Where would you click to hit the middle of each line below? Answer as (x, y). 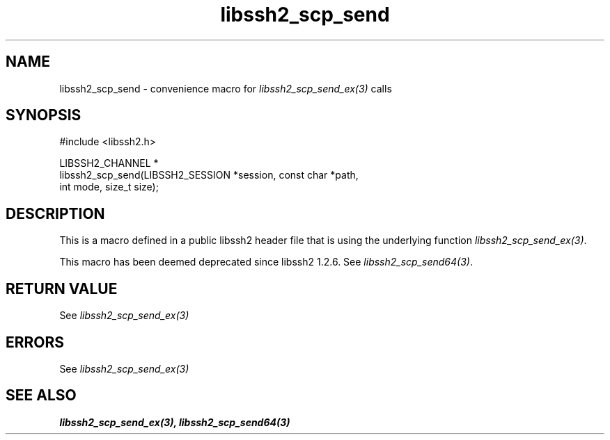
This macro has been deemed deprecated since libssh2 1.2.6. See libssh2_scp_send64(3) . (266, 262)
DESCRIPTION (55, 213)
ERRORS (35, 342)
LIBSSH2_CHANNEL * (109, 163)
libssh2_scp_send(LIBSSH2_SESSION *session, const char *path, (209, 175)
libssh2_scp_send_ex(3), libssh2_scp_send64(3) (175, 422)
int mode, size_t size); (109, 187)
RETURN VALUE (62, 288)
